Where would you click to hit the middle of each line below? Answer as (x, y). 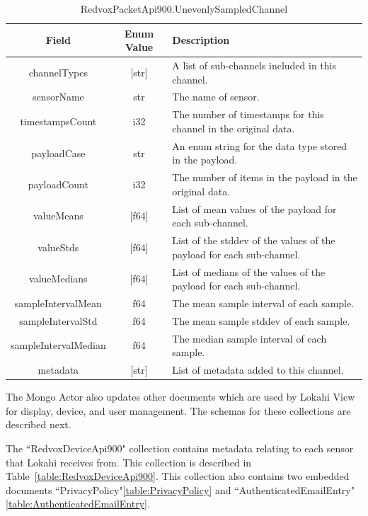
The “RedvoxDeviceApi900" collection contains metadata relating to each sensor (180, 448)
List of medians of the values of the (249, 271)
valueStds (58, 247)
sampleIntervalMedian (58, 345)
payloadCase (58, 153)
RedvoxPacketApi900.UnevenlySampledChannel (184, 8)
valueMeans (58, 216)
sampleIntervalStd (58, 320)
